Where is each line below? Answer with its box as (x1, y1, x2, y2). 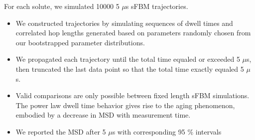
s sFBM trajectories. (126, 1, 188, 11)
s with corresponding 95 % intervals (112, 126, 222, 137)
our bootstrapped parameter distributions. (15, 37, 145, 47)
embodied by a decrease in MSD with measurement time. (15, 110, 191, 120)
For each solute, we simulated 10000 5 (4, 1, 120, 11)
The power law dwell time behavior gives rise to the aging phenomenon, (15, 100, 235, 110)
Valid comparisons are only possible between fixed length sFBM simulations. (15, 90, 250, 101)
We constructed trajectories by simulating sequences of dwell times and (15, 17, 233, 28)
